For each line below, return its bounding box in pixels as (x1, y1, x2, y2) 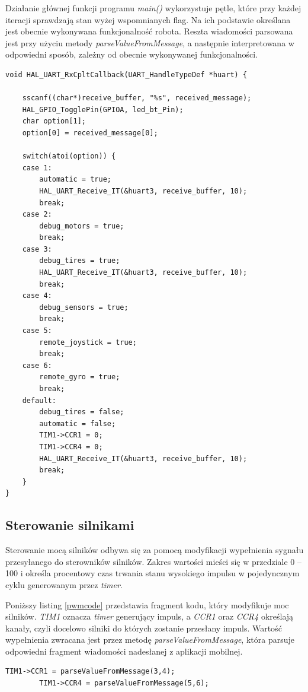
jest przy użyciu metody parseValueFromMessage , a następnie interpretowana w (5, 36, 294, 49)
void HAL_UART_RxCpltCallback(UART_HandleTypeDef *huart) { (5, 70, 248, 79)
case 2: (22, 210, 52, 219)
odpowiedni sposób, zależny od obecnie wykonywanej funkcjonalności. (5, 48, 258, 61)
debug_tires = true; (39, 256, 120, 265)
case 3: (22, 245, 52, 253)
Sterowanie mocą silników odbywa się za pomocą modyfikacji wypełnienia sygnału (5, 544, 304, 556)
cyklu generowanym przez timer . (5, 578, 123, 591)
